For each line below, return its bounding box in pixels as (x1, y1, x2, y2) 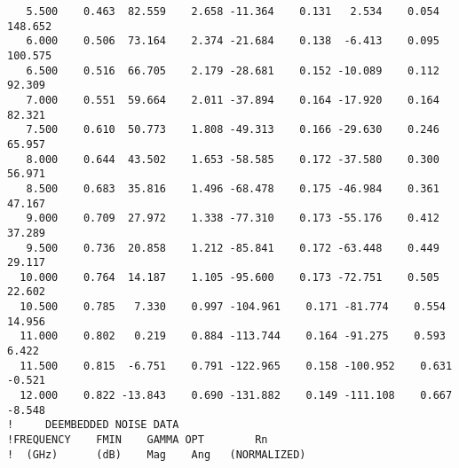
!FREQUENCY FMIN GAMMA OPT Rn (7, 433, 268, 447)
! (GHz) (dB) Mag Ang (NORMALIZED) (7, 448, 306, 461)
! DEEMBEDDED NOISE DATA (7, 418, 179, 432)
